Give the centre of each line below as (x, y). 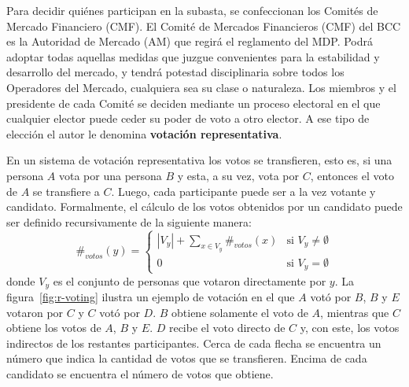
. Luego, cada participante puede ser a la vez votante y (243, 191)
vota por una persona (111, 175)
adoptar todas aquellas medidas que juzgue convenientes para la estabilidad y (193, 56)
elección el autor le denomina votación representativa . (144, 133)
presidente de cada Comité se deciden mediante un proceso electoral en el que (193, 103)
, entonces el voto (352, 175)
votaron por (35, 312)
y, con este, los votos (350, 328)
